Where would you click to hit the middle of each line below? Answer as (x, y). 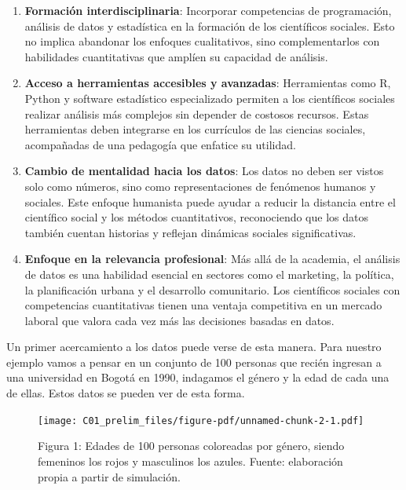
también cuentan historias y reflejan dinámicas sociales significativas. (190, 232)
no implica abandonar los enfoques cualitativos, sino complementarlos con (202, 41)
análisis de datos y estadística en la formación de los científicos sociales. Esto (210, 26)
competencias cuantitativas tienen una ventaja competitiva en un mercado (203, 305)
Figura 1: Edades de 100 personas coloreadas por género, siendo (191, 446)
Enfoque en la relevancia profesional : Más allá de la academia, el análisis (212, 259)
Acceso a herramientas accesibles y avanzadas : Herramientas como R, (208, 83)
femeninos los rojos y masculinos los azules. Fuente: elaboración (190, 461)
